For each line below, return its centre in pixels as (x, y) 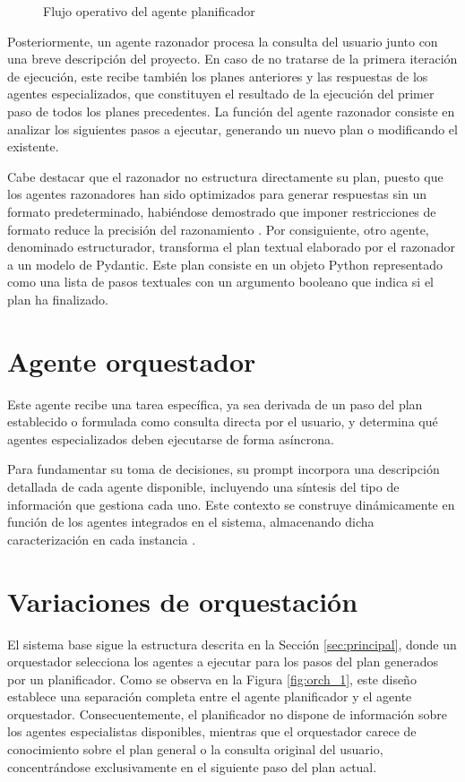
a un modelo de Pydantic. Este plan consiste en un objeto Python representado (225, 264)
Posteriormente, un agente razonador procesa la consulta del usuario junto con (223, 41)
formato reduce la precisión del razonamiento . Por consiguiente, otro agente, (218, 229)
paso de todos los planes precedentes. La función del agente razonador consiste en (231, 111)
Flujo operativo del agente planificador (149, 11)
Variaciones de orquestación (183, 601)
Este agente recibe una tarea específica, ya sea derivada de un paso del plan (215, 404)
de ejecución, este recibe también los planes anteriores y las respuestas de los (218, 76)
